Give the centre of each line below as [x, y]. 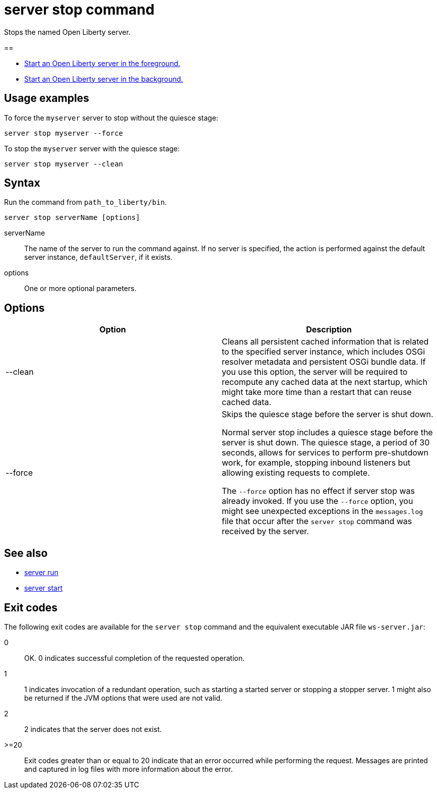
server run [41, 573]
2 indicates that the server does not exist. [93, 729]
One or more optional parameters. [80, 289]
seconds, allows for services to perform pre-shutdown [325, 453]
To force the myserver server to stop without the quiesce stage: [111, 118]
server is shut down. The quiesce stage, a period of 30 [326, 443]
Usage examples [47, 98]
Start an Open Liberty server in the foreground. [102, 63]
